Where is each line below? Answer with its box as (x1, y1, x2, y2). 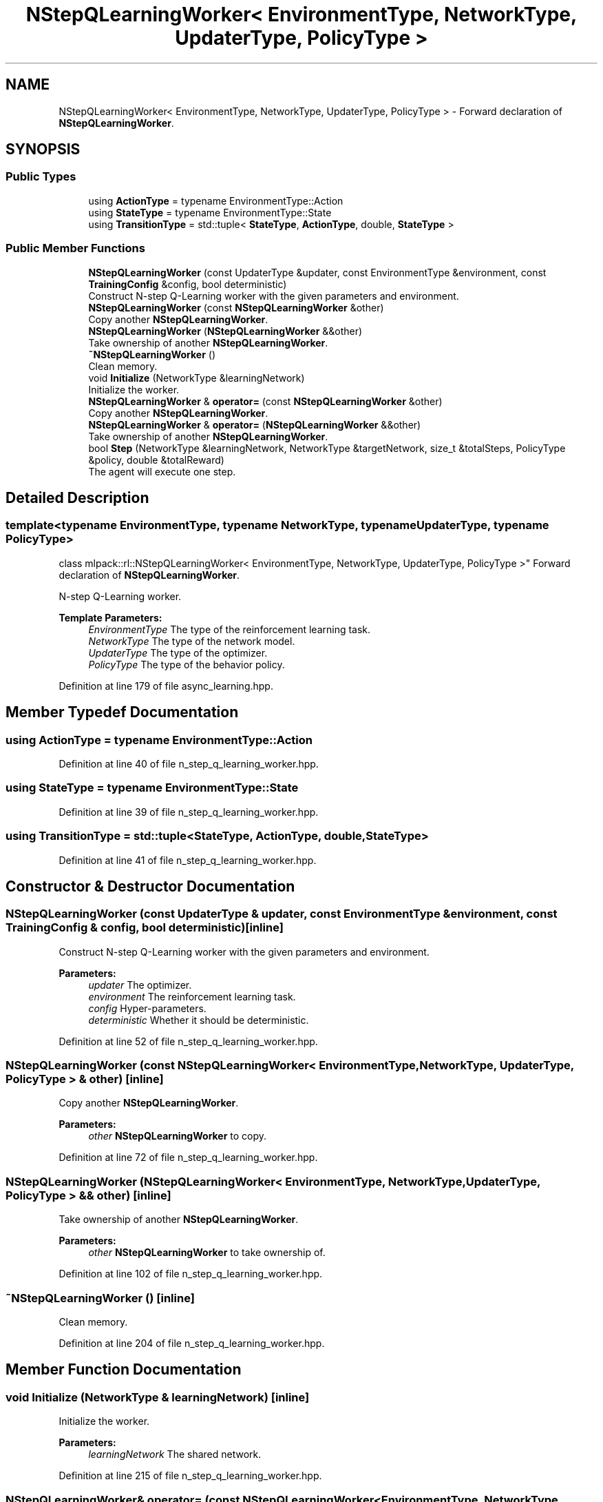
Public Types (6, 169, 76, 184)
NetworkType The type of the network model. (88, 635, 295, 647)
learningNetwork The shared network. (88, 1448, 262, 1461)
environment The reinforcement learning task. (88, 990, 296, 1002)
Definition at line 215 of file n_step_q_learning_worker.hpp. (59, 1470, 322, 1482)
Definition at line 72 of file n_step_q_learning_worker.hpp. (59, 1151, 318, 1164)
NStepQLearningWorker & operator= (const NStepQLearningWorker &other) (88, 395, 443, 407)
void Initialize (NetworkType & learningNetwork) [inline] (6, 1390, 310, 1404)
